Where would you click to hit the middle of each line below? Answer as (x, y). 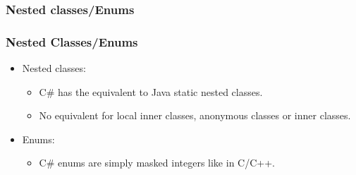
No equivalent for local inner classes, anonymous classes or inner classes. (195, 115)
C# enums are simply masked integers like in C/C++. (157, 163)
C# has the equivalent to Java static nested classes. (151, 91)
